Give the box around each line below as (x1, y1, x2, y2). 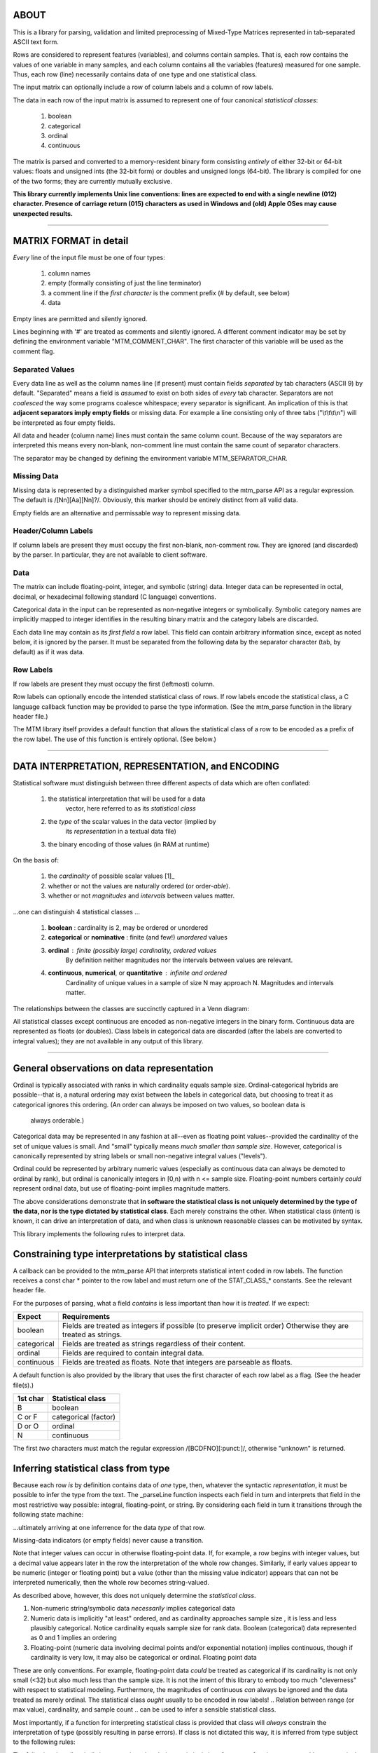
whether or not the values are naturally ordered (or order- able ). (48, 881, 230, 890)
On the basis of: (13, 855, 59, 864)
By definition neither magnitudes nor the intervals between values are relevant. (65, 956, 293, 964)
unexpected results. (13, 209, 73, 217)
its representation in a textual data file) (65, 827, 176, 836)
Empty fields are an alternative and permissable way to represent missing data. (13, 508, 241, 517)
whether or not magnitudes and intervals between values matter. (48, 891, 234, 900)
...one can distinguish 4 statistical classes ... (13, 907, 140, 916)
